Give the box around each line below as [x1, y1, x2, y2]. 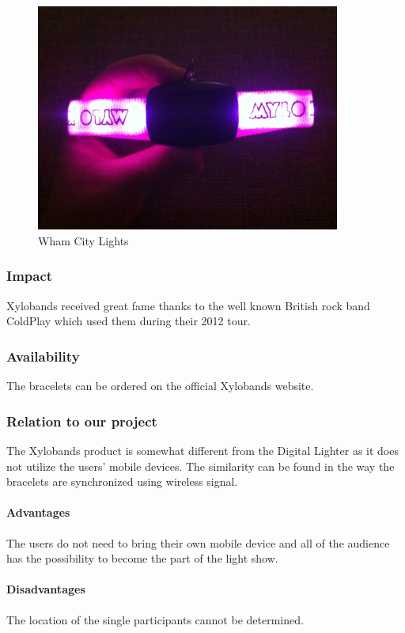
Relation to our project [6, 411, 157, 430]
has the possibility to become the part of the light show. [6, 550, 278, 567]
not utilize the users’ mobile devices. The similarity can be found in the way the [6, 457, 395, 474]
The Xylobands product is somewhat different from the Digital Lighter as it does [6, 442, 399, 458]
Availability [6, 346, 80, 366]
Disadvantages [6, 581, 85, 597]
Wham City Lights [38, 232, 129, 248]
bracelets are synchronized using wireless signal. [6, 473, 238, 490]
